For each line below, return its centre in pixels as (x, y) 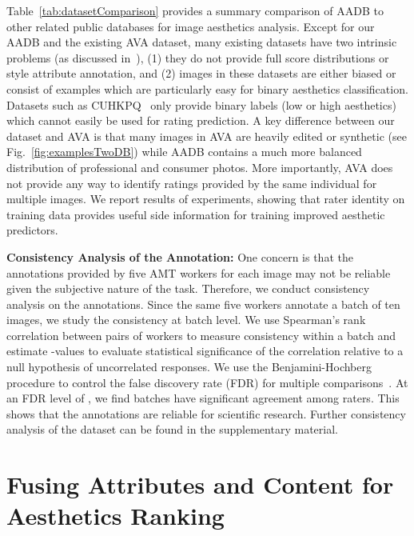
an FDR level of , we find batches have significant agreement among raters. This (203, 398)
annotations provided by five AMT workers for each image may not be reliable (199, 272)
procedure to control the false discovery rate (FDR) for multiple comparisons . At (207, 382)
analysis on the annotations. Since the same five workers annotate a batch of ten (203, 304)
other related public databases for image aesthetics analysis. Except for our (191, 26)
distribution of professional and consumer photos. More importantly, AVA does (200, 167)
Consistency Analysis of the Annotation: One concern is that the (180, 256)
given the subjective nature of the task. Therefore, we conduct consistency (188, 288)
